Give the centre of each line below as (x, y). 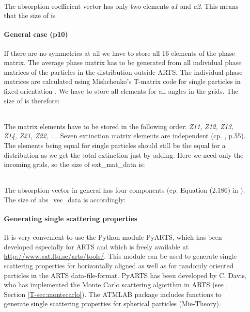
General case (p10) (36, 34)
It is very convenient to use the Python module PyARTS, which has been (113, 237)
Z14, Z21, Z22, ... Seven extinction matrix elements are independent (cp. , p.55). (125, 136)
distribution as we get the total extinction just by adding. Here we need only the (124, 155)
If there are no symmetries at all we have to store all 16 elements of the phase (119, 53)
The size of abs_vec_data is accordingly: (65, 199)
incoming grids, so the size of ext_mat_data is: (75, 164)
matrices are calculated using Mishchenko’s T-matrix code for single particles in (122, 81)
